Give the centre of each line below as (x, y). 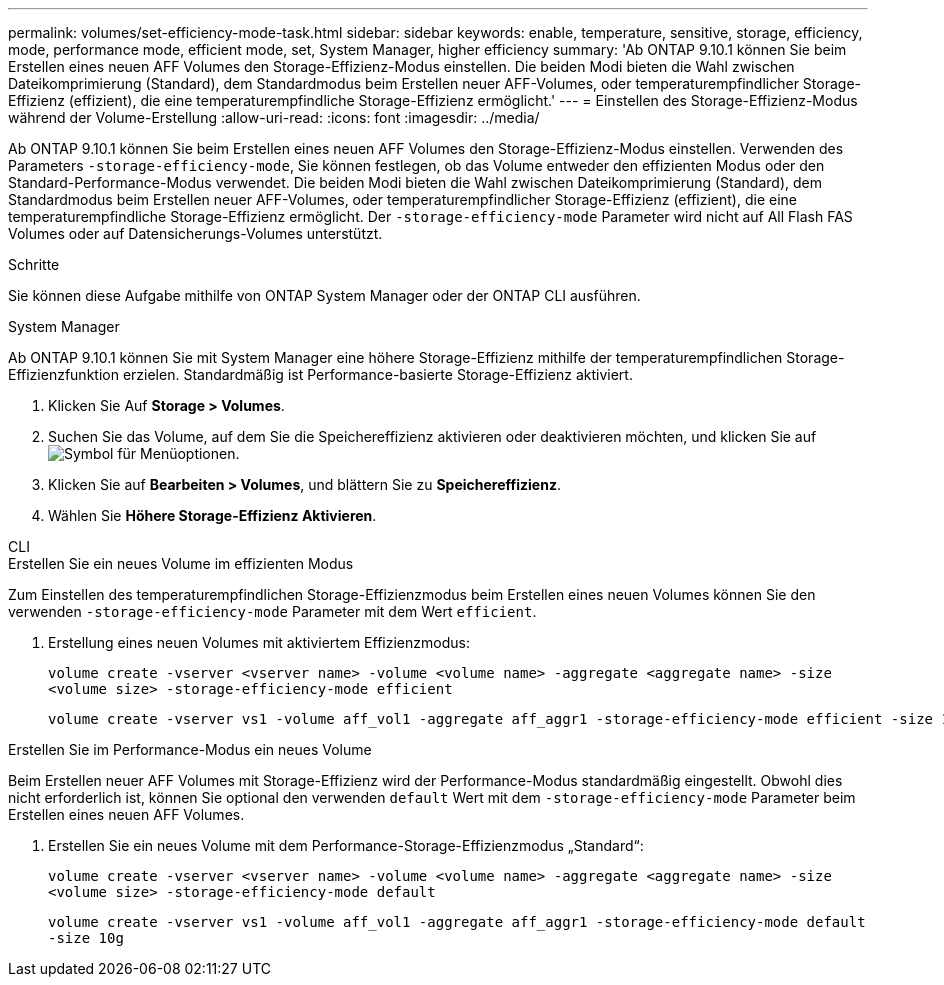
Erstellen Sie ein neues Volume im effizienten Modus (181, 563)
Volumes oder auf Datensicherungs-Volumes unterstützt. (195, 233)
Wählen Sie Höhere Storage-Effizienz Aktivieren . (212, 515)
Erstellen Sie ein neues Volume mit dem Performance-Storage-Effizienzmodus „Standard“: (346, 845)
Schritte (34, 264)
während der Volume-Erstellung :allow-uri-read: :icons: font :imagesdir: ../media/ (274, 117)
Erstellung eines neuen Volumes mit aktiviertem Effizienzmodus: (259, 642)
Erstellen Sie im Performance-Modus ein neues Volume (190, 749)
